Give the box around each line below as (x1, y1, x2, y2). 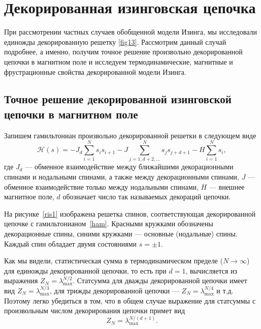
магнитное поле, (4, 191, 54, 202)
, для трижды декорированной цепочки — (49, 285, 179, 295)
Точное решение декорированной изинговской (4, 91, 232, 107)
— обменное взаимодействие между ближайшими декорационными (25, 161, 234, 172)
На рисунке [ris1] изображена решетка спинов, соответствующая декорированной (4, 208, 256, 219)
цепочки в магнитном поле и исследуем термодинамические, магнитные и (4, 56, 233, 67)
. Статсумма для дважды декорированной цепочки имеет (73, 275, 247, 286)
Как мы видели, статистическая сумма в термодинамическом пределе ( (4, 255, 223, 266)
